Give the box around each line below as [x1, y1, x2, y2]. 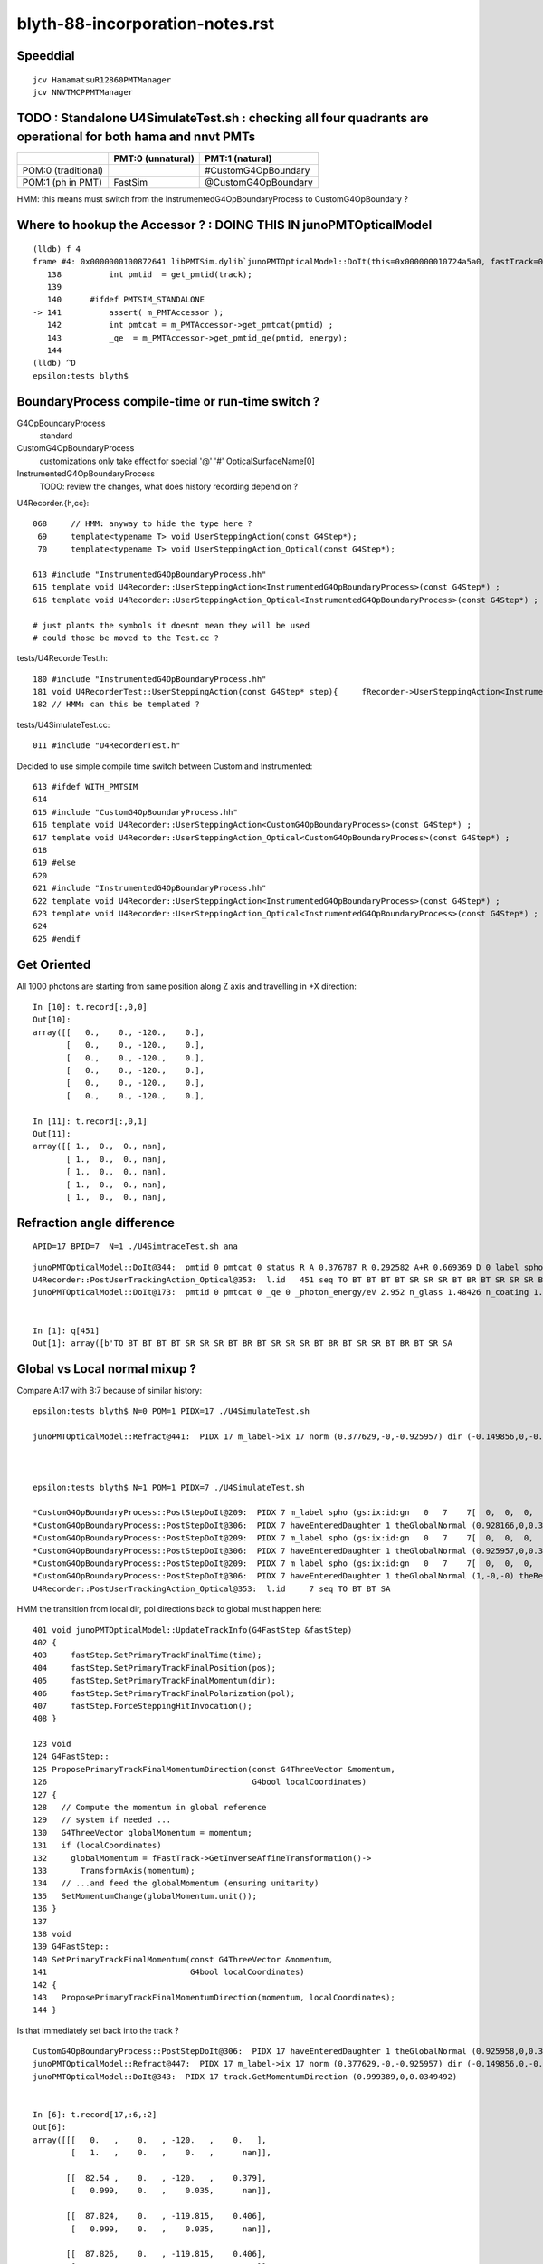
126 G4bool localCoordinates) [33, 1777, 367, 1788]
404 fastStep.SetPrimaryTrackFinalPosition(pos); [33, 1663, 276, 1673]
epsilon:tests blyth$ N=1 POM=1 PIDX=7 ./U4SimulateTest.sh [33, 1482, 305, 1492]
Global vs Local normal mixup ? [16, 1361, 196, 1377]
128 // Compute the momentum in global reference [33, 1802, 267, 1813]
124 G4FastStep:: [33, 1751, 110, 1761]
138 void [33, 1929, 71, 1939]
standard [39, 430, 73, 441]
